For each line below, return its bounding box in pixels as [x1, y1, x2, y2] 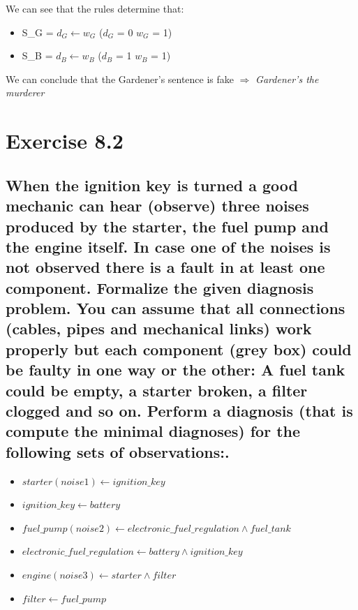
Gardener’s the [255, 71, 319, 86]
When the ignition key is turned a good [6, 174, 299, 195]
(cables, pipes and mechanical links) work [6, 318, 312, 339]
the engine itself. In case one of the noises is [6, 235, 331, 257]
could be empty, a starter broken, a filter [6, 379, 308, 401]
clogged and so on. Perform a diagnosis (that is [6, 400, 353, 422]
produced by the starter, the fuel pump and [6, 215, 329, 237]
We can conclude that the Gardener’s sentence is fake [6, 71, 234, 86]
